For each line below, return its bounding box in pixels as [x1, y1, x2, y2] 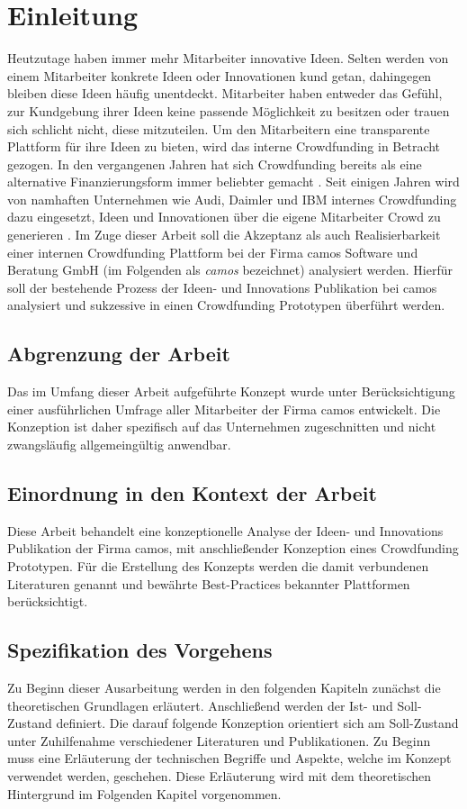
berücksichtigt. [7, 592, 88, 611]
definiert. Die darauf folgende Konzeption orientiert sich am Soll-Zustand [56, 714, 459, 732]
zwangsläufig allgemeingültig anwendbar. [7, 435, 231, 454]
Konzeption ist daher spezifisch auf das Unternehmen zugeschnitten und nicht [7, 417, 436, 436]
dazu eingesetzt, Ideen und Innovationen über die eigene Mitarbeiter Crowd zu [7, 207, 441, 226]
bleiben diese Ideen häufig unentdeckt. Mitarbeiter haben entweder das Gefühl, [7, 84, 443, 103]
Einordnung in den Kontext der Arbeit [7, 479, 377, 506]
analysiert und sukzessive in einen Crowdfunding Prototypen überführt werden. [7, 295, 445, 314]
